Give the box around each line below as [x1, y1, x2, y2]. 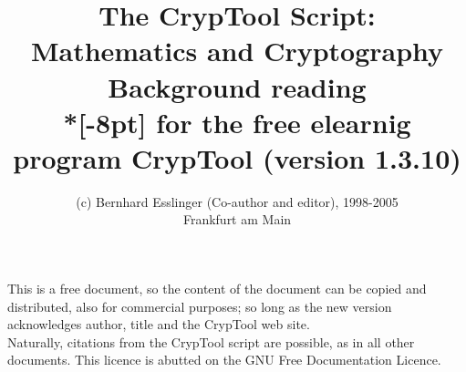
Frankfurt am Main [182, 210, 292, 229]
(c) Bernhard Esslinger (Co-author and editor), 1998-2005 [76, 191, 399, 211]
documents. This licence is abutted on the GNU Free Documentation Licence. [7, 350, 441, 369]
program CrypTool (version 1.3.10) [13, 139, 461, 176]
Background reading [108, 67, 367, 105]
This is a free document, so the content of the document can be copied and [7, 279, 427, 298]
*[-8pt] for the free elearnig [63, 103, 411, 140]
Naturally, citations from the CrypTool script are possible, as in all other [7, 332, 415, 351]
